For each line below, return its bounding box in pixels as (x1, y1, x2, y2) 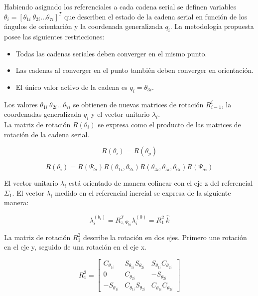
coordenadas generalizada (4, 109, 82, 119)
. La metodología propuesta (170, 21, 254, 31)
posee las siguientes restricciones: (4, 31, 105, 41)
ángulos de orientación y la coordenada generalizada (4, 21, 163, 31)
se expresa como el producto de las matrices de (98, 119, 241, 129)
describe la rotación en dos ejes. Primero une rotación (83, 232, 247, 242)
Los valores (4, 99, 38, 109)
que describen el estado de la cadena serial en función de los (64, 11, 248, 21)
